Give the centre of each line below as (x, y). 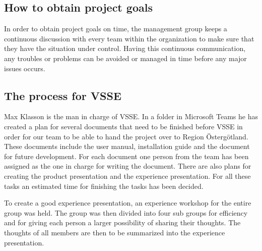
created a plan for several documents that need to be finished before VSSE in (123, 126)
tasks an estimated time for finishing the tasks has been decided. (104, 186)
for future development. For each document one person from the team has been (126, 156)
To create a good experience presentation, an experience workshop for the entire (128, 203)
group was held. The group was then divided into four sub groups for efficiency (126, 212)
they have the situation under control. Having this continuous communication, (125, 48)
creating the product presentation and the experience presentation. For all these (127, 175)
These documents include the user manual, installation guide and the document (127, 146)
